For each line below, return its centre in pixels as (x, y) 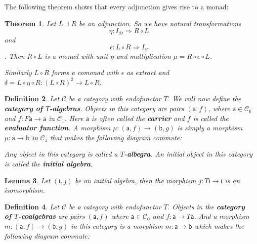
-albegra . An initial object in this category (188, 154)
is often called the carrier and (138, 118)
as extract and (148, 72)
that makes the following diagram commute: (116, 137)
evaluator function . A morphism (58, 128)
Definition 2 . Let (32, 99)
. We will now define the (204, 99)
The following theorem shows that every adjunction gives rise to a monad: (117, 6)
